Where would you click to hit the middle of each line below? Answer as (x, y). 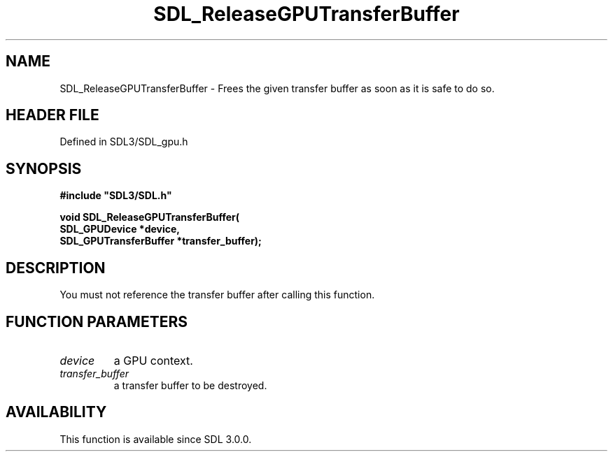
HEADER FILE (52, 115)
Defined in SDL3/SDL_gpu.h (124, 142)
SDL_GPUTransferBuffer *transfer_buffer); (161, 241)
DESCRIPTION (56, 268)
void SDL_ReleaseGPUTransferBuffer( (149, 217)
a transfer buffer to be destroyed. (190, 385)
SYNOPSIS (44, 168)
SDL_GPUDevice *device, (120, 229)
